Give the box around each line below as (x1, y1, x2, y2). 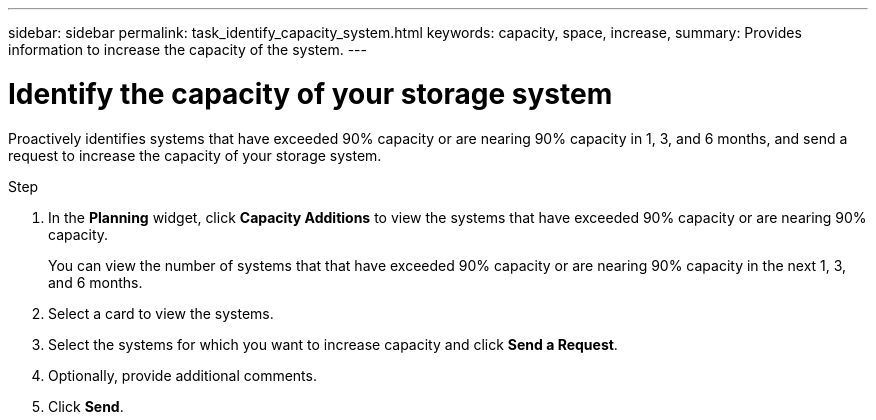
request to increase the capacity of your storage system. (8, 146, 382, 164)
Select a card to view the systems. (48, 304, 274, 322)
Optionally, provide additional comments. (48, 366, 317, 384)
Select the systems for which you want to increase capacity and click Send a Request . (48, 335, 618, 353)
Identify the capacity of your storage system (8, 76, 613, 111)
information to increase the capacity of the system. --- (8, 41, 367, 58)
